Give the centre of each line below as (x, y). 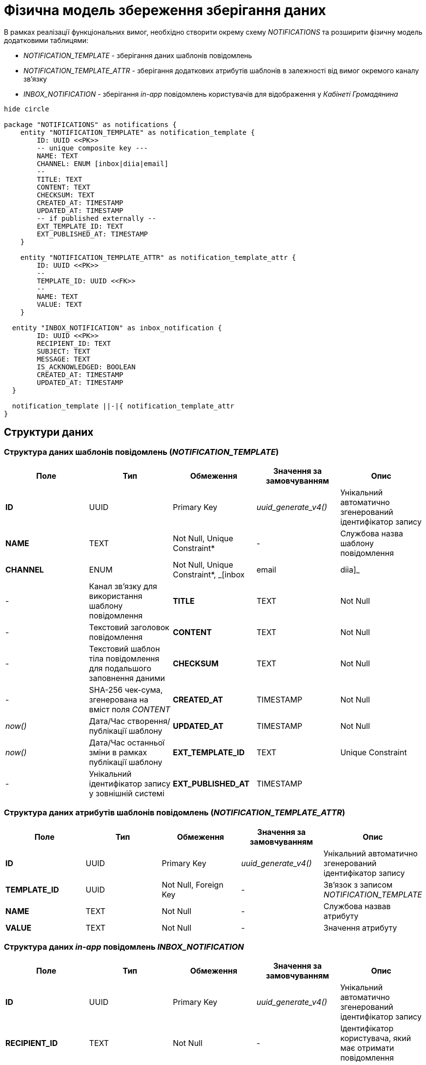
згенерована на (119, 699)
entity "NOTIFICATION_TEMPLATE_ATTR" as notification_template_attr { (158, 257)
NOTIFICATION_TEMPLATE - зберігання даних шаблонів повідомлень (138, 55)
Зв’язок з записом (358, 884)
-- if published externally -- (96, 218)
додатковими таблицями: (46, 40)
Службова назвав (357, 906)
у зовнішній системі (127, 793)
